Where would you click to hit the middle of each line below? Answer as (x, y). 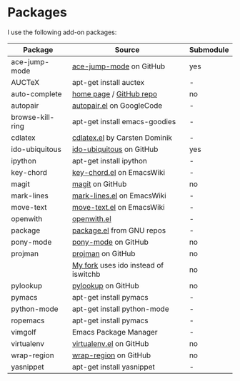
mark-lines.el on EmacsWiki (119, 195)
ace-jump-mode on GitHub (119, 66)
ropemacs (28, 320)
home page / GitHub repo (115, 93)
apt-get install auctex (108, 82)
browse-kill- (33, 117)
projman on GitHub (104, 253)
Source (127, 49)
